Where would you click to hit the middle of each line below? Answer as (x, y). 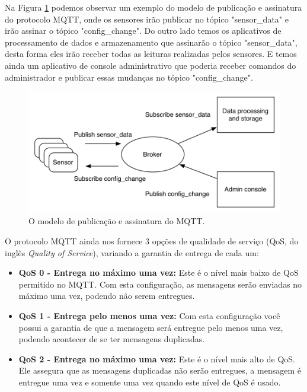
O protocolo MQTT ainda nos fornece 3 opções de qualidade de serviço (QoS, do (152, 240)
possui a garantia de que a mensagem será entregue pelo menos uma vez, (151, 327)
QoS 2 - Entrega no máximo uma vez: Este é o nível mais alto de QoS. (157, 358)
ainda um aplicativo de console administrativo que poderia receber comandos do (151, 65)
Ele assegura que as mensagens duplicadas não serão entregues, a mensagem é (160, 370)
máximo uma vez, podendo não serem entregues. (107, 296)
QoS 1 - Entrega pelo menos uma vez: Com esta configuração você (149, 315)
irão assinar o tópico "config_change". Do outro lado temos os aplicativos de (143, 31)
